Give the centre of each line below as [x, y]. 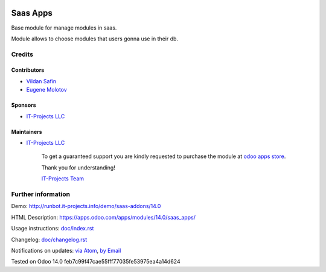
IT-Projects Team [63, 179]
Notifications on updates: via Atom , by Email [66, 250]
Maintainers [27, 131]
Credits [22, 54]
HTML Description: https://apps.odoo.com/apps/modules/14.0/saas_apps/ [104, 217]
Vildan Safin [41, 81]
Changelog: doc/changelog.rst [49, 239]
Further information [41, 194]
